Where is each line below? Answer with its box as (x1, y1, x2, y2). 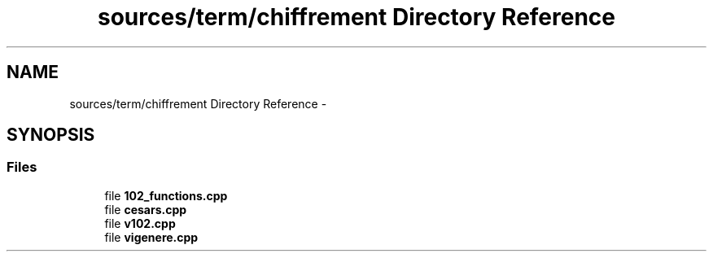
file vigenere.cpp (104, 230, 199, 244)
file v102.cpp (104, 216, 176, 230)
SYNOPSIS (7, 125, 95, 146)
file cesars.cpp (104, 202, 187, 216)
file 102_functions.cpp (104, 188, 228, 203)
